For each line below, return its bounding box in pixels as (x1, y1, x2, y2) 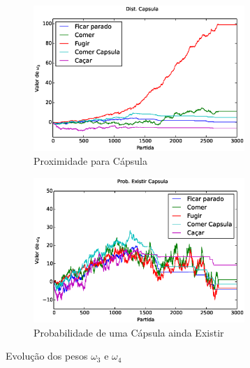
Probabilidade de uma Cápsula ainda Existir (34, 325, 224, 339)
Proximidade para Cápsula (34, 154, 147, 168)
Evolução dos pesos (6, 348, 88, 363)
